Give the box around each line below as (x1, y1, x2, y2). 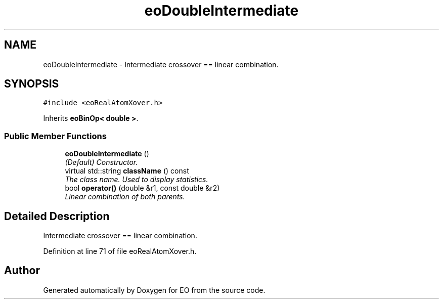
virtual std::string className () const (65, 166, 189, 176)
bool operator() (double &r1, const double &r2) (65, 184, 220, 193)
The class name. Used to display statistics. (65, 175, 208, 184)
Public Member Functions (4, 131, 107, 141)
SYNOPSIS (4, 77, 59, 91)
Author (4, 264, 40, 277)
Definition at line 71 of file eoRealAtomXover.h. (43, 247, 197, 256)
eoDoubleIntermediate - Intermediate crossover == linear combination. (43, 60, 279, 69)
